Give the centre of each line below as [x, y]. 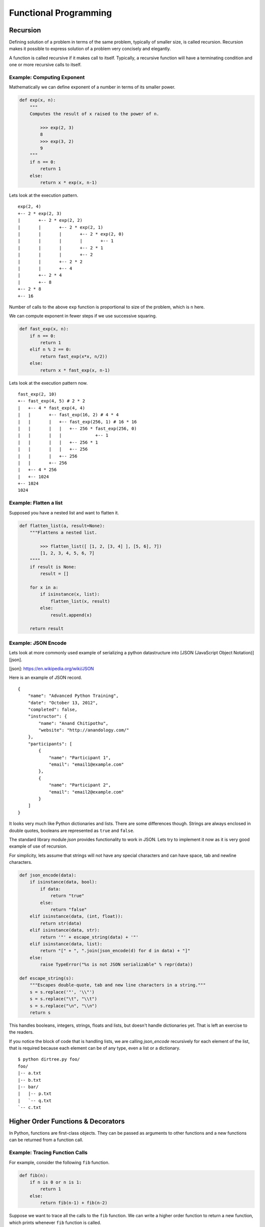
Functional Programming [61, 13]
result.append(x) [71, 615]
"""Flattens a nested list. [64, 532]
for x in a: [44, 587]
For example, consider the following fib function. [59, 1162]
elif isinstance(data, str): [65, 930]
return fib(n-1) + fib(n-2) [74, 1203]
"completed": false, [53, 709]
